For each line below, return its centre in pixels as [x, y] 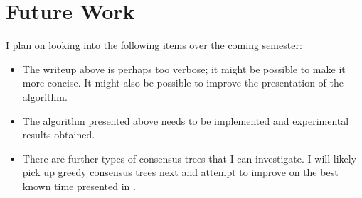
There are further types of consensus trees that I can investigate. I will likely [190, 158]
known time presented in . [79, 186]
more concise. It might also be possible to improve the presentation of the [183, 83]
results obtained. [59, 134]
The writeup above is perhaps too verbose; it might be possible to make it [184, 68]
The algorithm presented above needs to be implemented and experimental [186, 120]
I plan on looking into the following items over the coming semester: [154, 45]
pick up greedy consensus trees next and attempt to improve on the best [180, 172]
